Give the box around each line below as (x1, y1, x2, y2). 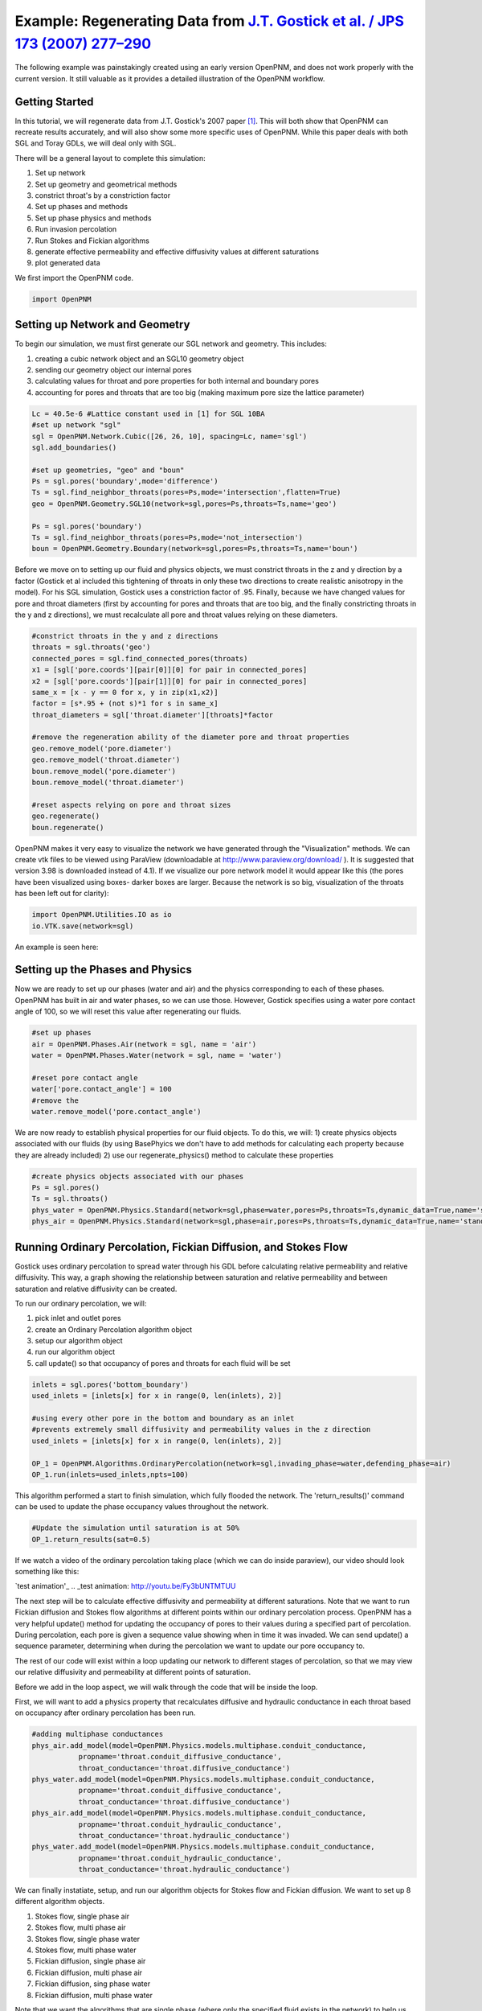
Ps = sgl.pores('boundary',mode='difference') (31, 477, 219, 486)
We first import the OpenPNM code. (14, 273, 134, 282)
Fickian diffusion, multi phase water (35, 1990, 153, 2000)
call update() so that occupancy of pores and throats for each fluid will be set (35, 1358, 291, 1367)
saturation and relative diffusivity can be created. (14, 1284, 178, 1293)
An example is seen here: (14, 942, 99, 952)
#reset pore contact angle (31, 1073, 138, 1082)
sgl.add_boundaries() (31, 442, 117, 452)
